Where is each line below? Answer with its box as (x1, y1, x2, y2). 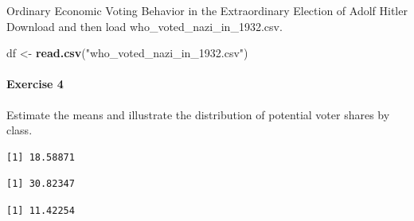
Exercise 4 (6, 76, 64, 92)
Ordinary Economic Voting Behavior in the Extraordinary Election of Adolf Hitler (6, 2, 408, 18)
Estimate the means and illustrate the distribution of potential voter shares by (6, 106, 390, 122)
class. (6, 122, 33, 138)
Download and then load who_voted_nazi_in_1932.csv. (6, 17, 283, 34)
